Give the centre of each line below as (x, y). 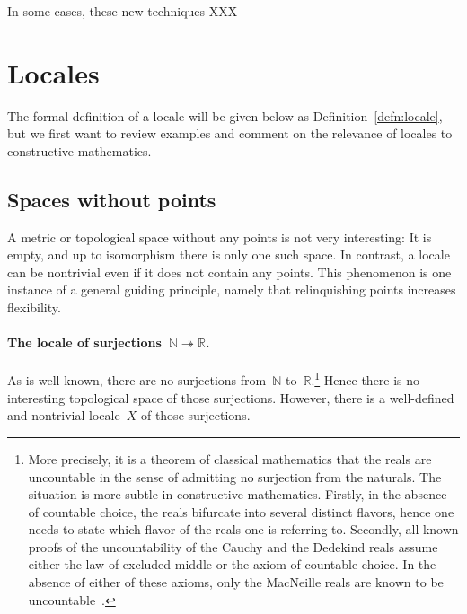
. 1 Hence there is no (366, 379)
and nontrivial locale (64, 415)
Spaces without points (112, 199)
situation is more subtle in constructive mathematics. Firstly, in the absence (238, 494)
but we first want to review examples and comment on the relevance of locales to (230, 133)
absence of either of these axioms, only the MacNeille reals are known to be (236, 582)
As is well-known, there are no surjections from (137, 380)
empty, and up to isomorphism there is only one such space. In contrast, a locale (229, 254)
